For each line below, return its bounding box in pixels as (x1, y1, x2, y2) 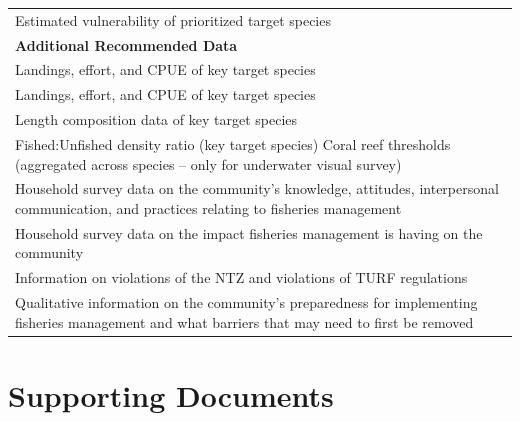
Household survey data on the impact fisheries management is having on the (15, 222, 483, 243)
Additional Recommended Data (15, 34, 238, 55)
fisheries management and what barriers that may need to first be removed (15, 311, 474, 332)
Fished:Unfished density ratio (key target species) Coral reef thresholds (15, 133, 451, 154)
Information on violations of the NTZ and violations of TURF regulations (15, 267, 468, 288)
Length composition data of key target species (15, 109, 298, 130)
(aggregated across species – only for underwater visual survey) (15, 153, 402, 174)
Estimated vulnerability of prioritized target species (15, 9, 331, 30)
